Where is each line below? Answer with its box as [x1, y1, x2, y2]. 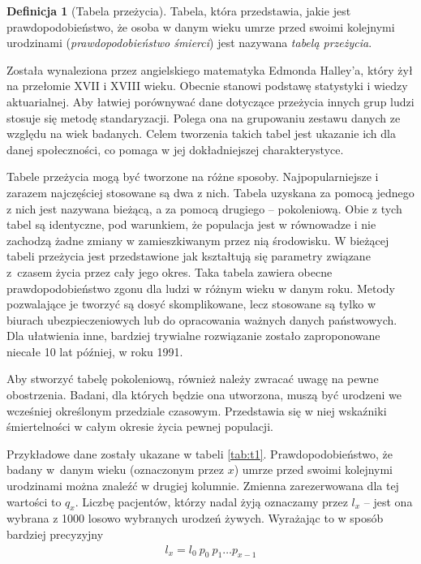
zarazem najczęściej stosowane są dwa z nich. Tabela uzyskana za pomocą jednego [6, 183, 415, 200]
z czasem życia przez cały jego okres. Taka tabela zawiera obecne [6, 263, 333, 280]
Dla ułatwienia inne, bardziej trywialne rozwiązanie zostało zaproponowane [6, 327, 380, 344]
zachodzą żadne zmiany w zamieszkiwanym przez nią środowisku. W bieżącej [6, 231, 389, 248]
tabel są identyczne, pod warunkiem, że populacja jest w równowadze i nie [6, 216, 376, 233]
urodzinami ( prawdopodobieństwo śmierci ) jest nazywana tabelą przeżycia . [6, 34, 372, 51]
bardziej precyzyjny [6, 526, 104, 543]
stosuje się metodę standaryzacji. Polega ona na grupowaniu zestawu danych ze [6, 109, 401, 126]
